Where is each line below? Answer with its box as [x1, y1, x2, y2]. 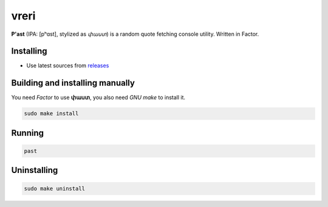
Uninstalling [11, 165, 58, 175]
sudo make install [24, 110, 79, 117]
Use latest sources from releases [26, 62, 109, 69]
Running [11, 127, 44, 138]
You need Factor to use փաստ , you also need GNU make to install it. [11, 94, 185, 101]
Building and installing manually [11, 78, 135, 88]
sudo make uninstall [24, 185, 85, 192]
